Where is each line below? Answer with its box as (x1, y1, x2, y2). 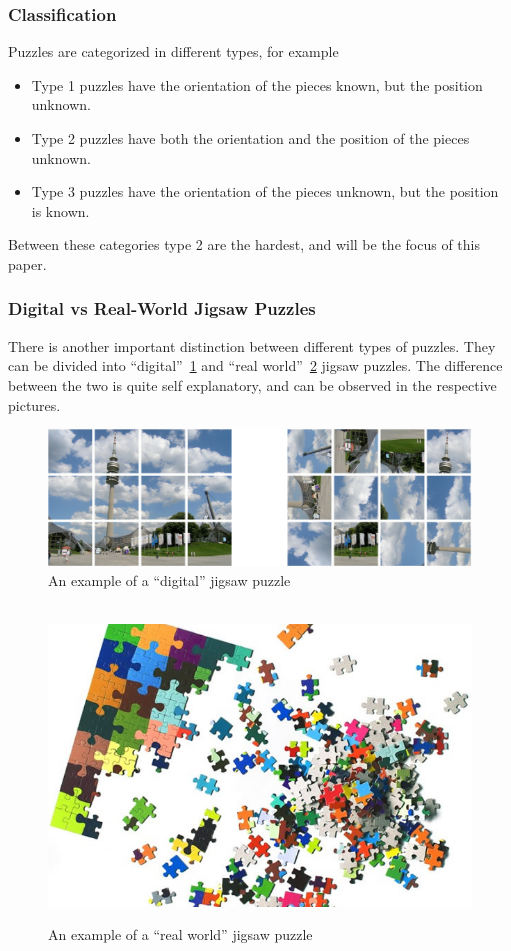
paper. (8, 253, 47, 274)
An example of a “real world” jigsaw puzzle (48, 924, 313, 945)
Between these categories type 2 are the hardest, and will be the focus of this (8, 234, 480, 255)
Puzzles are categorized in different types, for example (8, 41, 339, 62)
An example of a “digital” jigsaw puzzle (48, 569, 291, 590)
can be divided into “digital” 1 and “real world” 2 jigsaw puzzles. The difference (8, 355, 503, 376)
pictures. (8, 394, 61, 415)
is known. (31, 200, 90, 221)
